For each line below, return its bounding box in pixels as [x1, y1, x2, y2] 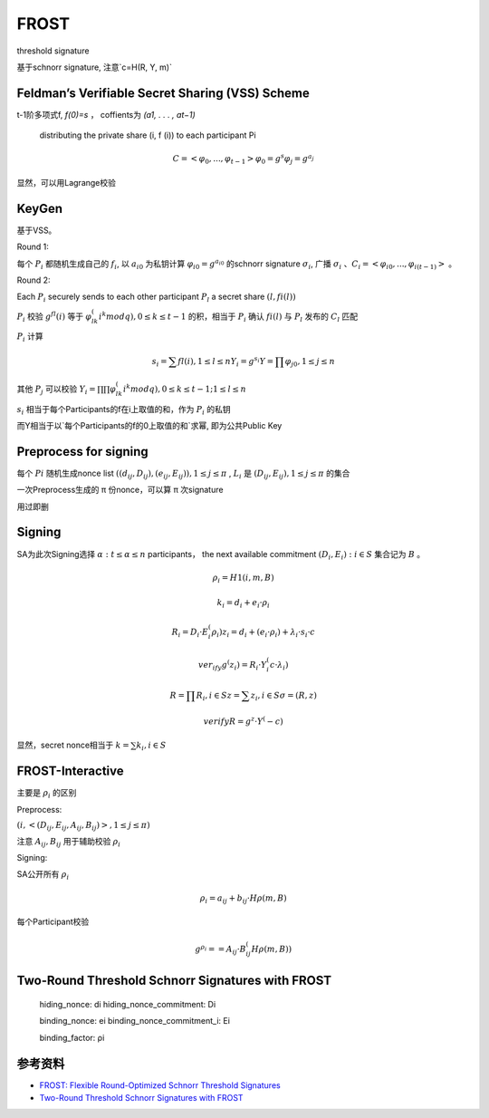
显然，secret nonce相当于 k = [16, 739, 130, 751]
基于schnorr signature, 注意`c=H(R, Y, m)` [16, 62, 172, 72]
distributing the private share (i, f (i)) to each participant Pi [39, 130, 257, 140]
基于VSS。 [16, 225, 57, 236]
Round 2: [16, 275, 51, 285]
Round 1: [16, 241, 49, 253]
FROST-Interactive [16, 764, 124, 779]
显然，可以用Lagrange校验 [16, 177, 117, 188]
